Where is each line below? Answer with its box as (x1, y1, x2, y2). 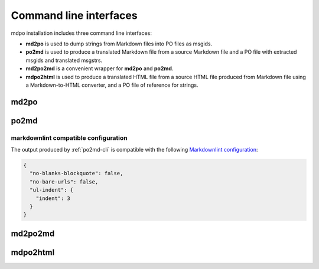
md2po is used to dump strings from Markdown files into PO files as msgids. (25, 40, 213, 47)
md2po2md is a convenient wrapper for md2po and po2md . (25, 65, 174, 72)
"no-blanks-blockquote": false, (30, 170, 123, 177)
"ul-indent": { (30, 186, 74, 193)
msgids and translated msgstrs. (25, 57, 103, 64)
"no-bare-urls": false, (30, 178, 99, 185)
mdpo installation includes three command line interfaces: (11, 29, 152, 37)
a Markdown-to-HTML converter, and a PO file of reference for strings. (25, 81, 198, 88)
